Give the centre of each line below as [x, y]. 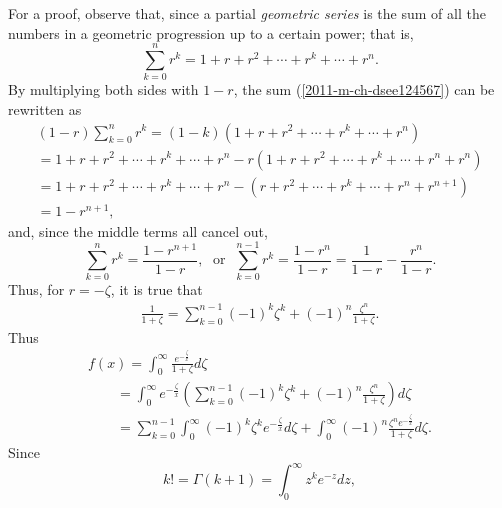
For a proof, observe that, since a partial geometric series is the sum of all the [247, 13]
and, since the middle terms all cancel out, [138, 230]
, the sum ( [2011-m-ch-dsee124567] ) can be [364, 89]
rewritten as [45, 108]
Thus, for [36, 289]
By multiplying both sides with [103, 89]
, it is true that [156, 289]
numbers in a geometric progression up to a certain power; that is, [211, 32]
